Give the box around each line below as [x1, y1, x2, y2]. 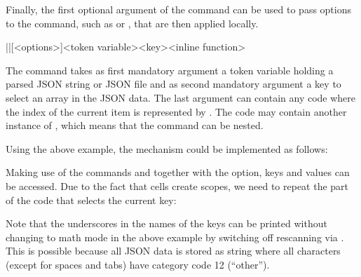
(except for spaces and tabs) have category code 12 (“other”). [6, 257, 270, 271]
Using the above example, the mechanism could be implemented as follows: [6, 141, 328, 156]
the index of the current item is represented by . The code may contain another [6, 104, 347, 119]
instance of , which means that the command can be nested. [6, 118, 264, 133]
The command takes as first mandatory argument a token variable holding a [6, 62, 334, 77]
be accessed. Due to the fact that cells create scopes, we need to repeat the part [6, 178, 349, 193]
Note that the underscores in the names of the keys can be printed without [6, 216, 327, 231]
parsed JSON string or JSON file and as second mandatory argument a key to [6, 76, 341, 91]
